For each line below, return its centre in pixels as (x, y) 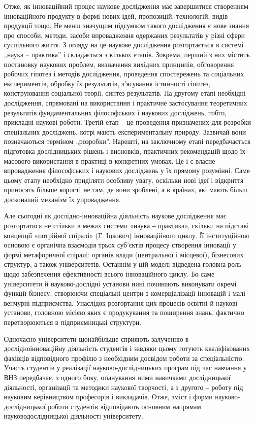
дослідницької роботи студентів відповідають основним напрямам (103, 406)
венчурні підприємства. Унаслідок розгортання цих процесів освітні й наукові (121, 302)
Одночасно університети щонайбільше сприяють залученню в (96, 338)
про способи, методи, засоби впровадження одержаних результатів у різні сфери (125, 35)
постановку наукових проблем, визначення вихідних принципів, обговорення (119, 64)
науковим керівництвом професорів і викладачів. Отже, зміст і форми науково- (122, 397)
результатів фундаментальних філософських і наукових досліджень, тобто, (115, 112)
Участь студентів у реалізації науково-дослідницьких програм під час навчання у (126, 368)
